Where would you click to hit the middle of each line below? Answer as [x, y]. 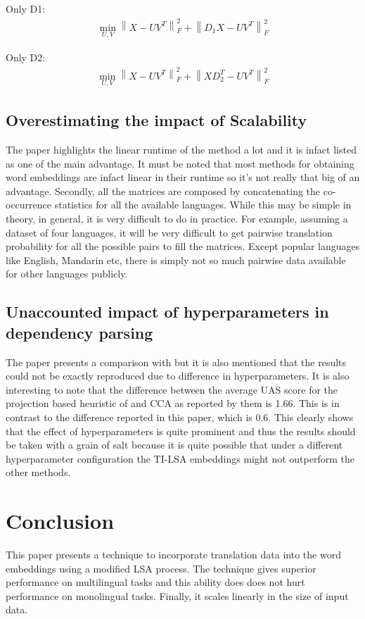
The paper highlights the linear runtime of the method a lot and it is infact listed [181, 150]
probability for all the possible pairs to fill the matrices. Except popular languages [183, 246]
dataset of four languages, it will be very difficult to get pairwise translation [169, 232]
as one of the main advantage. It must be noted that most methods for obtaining [180, 163]
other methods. [38, 472]
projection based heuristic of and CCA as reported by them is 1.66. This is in [173, 403]
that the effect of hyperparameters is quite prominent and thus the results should [181, 431]
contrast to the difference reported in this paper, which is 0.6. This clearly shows [180, 417]
